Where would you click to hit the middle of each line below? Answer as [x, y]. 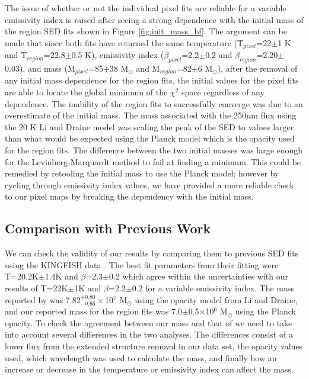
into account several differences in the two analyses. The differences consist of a [149, 334]
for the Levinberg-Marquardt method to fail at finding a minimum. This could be [153, 161]
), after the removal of [257, 68]
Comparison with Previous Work [108, 228]
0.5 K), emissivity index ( [118, 55]
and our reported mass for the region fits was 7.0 [93, 311]
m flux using [274, 115]
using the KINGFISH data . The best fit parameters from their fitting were [142, 264]
